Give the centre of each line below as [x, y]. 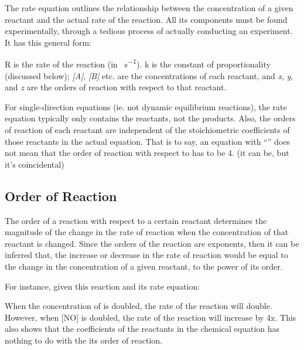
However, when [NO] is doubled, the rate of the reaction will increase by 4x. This [151, 317]
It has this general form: [48, 42]
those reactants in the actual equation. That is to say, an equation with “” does [147, 141]
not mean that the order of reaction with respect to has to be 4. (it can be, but [147, 153]
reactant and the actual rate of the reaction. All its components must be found [146, 19]
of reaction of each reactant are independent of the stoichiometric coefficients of [147, 130]
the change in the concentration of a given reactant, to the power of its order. [144, 266]
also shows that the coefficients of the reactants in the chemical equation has [142, 329]
